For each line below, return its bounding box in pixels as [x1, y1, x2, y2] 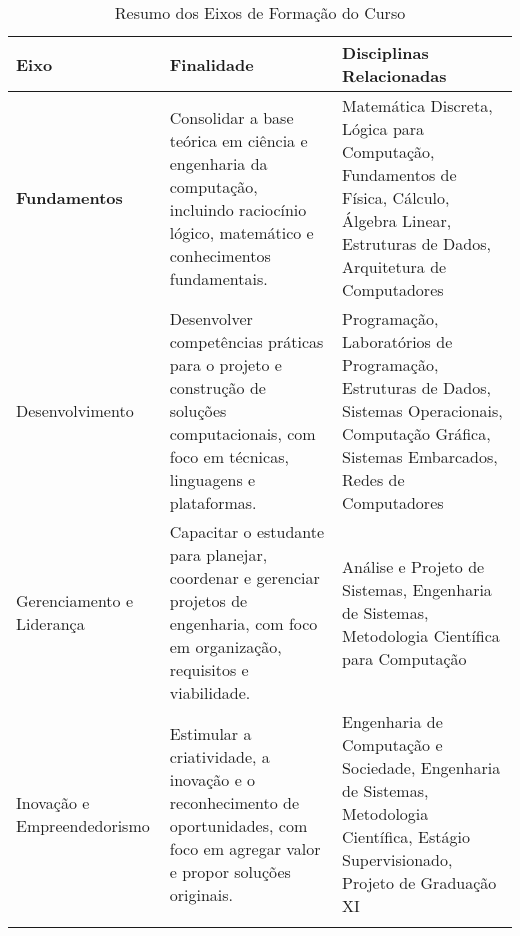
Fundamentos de [342, 163, 457, 186]
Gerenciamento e [16, 589, 134, 612]
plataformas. [169, 491, 257, 514]
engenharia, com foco [169, 612, 318, 635]
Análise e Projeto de [342, 554, 485, 578]
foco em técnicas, [169, 445, 289, 468]
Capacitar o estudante [169, 520, 325, 543]
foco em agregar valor [169, 836, 321, 860]
